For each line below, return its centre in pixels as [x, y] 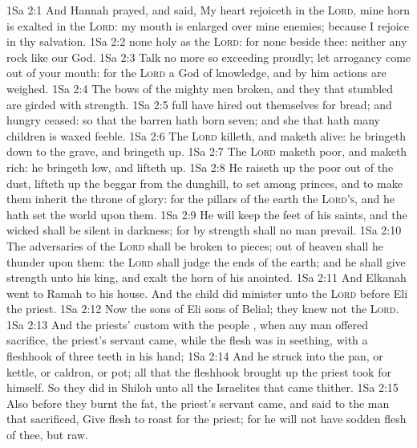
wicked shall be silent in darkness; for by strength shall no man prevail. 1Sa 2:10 [204, 230]
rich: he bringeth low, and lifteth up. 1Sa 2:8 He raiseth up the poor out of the [200, 167]
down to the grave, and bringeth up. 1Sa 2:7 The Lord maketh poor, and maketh [207, 151]
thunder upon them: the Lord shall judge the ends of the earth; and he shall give [206, 261]
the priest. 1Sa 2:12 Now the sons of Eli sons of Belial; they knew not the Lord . [203, 309]
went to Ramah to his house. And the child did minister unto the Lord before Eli [207, 293]
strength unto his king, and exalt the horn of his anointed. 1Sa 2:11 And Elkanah [206, 277]
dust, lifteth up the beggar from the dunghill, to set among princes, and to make [204, 183]
